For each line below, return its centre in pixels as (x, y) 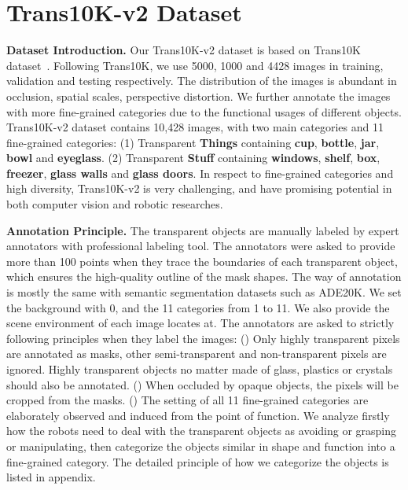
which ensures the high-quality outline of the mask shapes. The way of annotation (204, 276)
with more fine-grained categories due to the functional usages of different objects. (204, 111)
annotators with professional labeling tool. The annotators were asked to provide (201, 246)
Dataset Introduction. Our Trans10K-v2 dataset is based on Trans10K (184, 50)
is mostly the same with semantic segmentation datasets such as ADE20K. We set (204, 292)
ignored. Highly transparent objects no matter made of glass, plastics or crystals (200, 369)
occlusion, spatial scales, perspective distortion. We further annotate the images (198, 96)
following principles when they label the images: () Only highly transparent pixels (203, 338)
